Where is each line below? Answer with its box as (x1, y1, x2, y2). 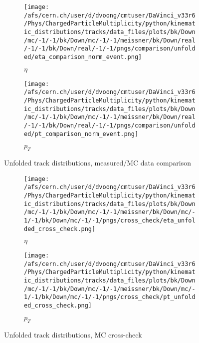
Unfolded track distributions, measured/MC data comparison (4, 157, 192, 167)
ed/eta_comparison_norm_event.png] (24, 53, 142, 60)
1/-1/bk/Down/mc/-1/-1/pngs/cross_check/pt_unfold (24, 293, 196, 301)
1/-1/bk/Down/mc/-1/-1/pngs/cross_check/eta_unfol (24, 216, 196, 224)
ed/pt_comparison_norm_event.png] (24, 130, 139, 137)
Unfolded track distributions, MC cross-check (4, 329, 142, 339)
